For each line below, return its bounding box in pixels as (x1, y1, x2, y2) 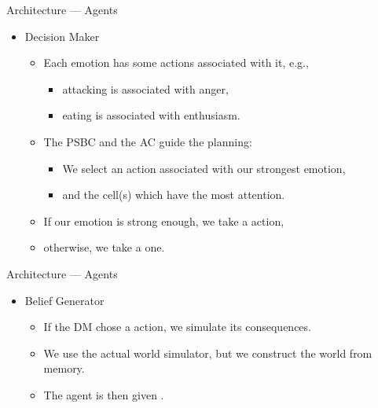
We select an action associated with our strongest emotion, (62, 160, 346, 176)
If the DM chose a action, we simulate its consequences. (43, 318, 311, 335)
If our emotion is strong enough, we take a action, (43, 212, 284, 229)
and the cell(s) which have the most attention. (62, 186, 285, 203)
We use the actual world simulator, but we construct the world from (43, 344, 372, 361)
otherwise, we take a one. (43, 239, 165, 255)
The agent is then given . (43, 386, 164, 402)
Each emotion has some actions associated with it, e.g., (43, 54, 309, 71)
